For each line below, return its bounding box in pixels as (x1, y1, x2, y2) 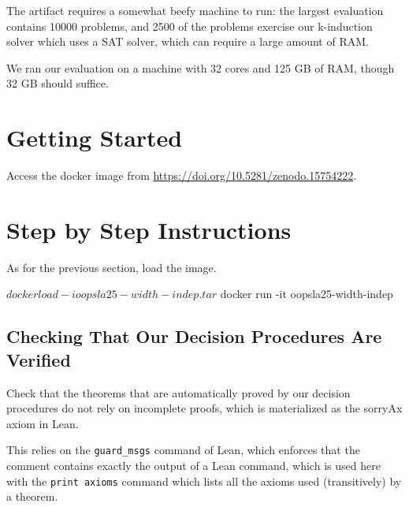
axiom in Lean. (6, 415, 79, 431)
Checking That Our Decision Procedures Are (6, 324, 382, 349)
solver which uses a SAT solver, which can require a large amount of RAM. (6, 33, 369, 50)
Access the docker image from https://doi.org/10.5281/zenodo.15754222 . (6, 167, 357, 184)
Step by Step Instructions (6, 213, 292, 245)
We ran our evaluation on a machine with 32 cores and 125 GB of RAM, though (6, 59, 395, 76)
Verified (6, 347, 71, 371)
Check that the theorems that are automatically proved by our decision (6, 384, 351, 401)
